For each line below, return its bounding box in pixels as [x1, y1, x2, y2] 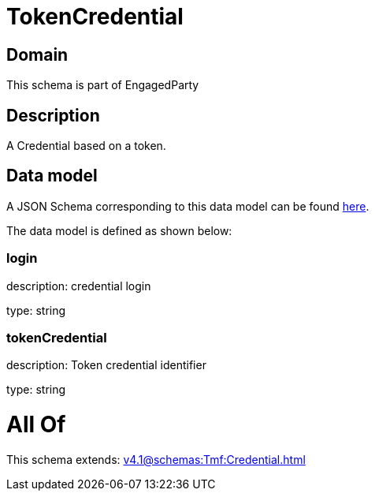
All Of [6, 411, 66, 439]
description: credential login [6, 278, 151, 293]
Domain [6, 44, 69, 65]
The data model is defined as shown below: [6, 223, 232, 237]
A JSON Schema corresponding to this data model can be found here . [6, 199, 369, 213]
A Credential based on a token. [6, 139, 166, 153]
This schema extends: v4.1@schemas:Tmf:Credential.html [6, 452, 306, 466]
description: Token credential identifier [6, 358, 206, 372]
